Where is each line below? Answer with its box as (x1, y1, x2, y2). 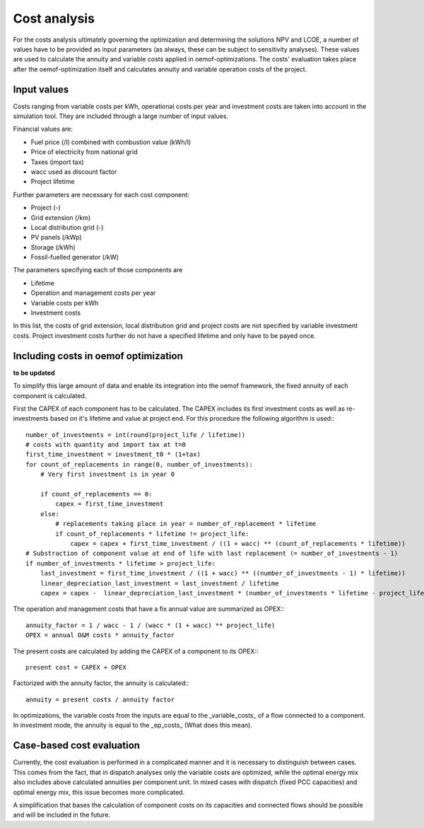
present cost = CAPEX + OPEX (25, 663, 126, 671)
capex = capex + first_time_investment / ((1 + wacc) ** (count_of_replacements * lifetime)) (70, 540, 406, 547)
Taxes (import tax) (30, 158, 84, 166)
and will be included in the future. (13, 810, 111, 820)
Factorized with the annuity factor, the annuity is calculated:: (13, 679, 189, 687)
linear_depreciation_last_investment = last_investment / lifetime (40, 579, 279, 587)
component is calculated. (13, 391, 87, 400)
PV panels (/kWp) (30, 233, 82, 242)
